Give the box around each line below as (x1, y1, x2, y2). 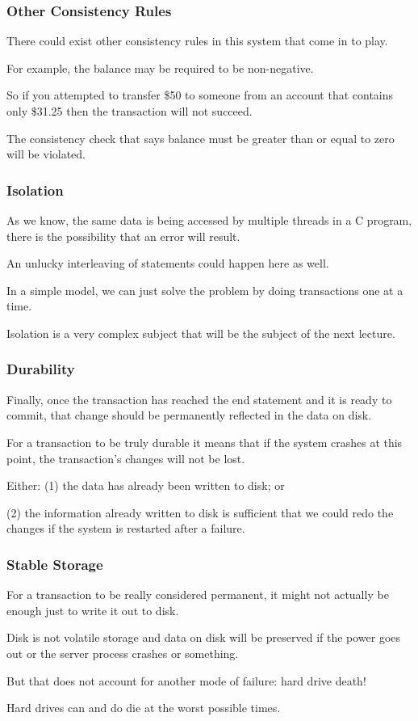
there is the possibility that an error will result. (6, 227, 240, 244)
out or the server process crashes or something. (6, 644, 239, 661)
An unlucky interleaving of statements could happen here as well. (6, 255, 329, 272)
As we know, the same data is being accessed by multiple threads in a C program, (6, 212, 412, 228)
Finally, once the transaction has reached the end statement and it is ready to (6, 390, 392, 407)
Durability (6, 359, 75, 379)
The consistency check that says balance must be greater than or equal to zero (6, 129, 395, 146)
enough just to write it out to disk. (6, 601, 179, 618)
